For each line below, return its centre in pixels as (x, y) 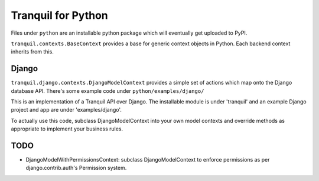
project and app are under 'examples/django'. (66, 110)
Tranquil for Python (60, 15)
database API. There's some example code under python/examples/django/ (108, 90)
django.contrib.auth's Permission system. (76, 168)
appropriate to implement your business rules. (67, 129)
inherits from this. (32, 52)
